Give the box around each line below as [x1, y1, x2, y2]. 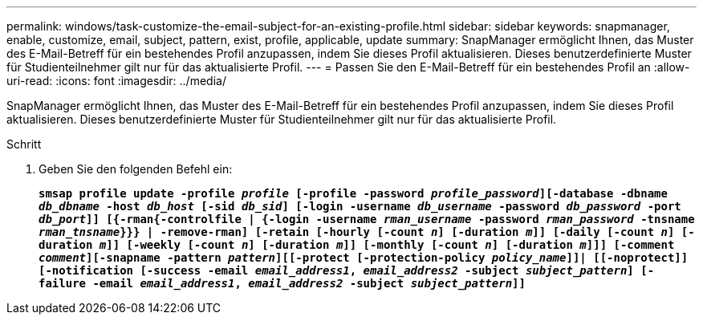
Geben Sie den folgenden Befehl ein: [39, 162, 233, 176]
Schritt [6, 137, 42, 151]
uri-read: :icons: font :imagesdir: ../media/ [6, 74, 226, 87]
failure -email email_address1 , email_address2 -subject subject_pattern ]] [39, 277, 526, 290]
